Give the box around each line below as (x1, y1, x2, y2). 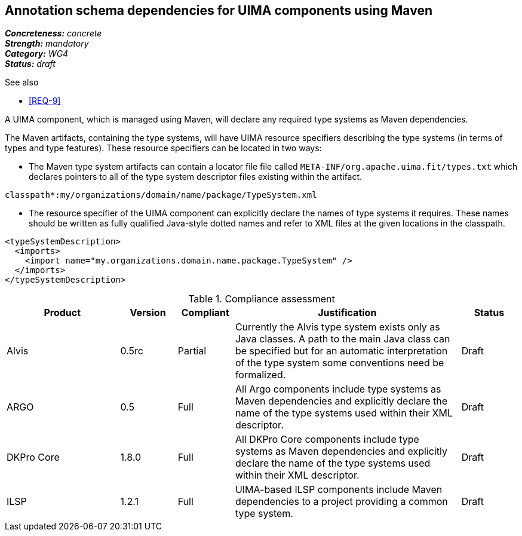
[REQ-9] (29, 96, 61, 106)
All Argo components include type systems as (235, 383, 441, 396)
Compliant (181, 307, 229, 319)
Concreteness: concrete (5, 28, 102, 39)
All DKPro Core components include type (235, 433, 419, 446)
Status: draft (5, 59, 56, 69)
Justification (318, 307, 377, 319)
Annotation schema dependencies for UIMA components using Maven (5, 3, 432, 18)
